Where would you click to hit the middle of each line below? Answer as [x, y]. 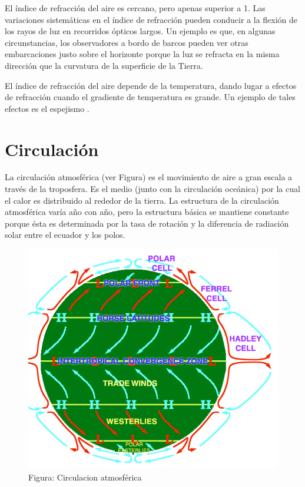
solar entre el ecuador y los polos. [65, 235]
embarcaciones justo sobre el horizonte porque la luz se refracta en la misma [142, 54]
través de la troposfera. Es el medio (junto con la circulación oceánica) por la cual [152, 189]
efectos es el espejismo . [47, 108]
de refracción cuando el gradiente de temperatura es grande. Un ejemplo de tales [150, 97]
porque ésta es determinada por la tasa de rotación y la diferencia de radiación [147, 223]
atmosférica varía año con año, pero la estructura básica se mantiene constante [147, 212]
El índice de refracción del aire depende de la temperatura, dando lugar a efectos [151, 85]
